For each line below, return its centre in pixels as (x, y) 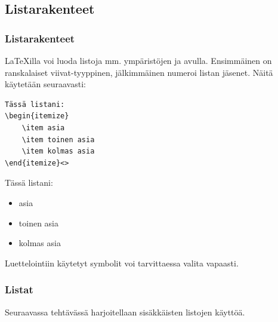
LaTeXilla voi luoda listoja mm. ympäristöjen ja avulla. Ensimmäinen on (138, 60)
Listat (19, 289)
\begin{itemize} (37, 116)
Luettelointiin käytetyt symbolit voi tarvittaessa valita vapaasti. (122, 263)
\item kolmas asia (58, 151)
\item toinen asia (58, 139)
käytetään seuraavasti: (45, 84)
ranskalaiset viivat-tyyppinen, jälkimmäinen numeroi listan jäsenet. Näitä (139, 72)
